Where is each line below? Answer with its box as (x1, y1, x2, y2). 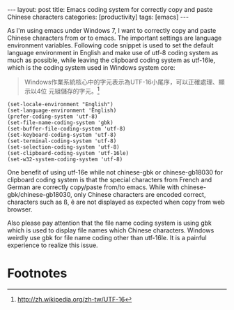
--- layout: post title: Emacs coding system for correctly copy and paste (7, 6, 213, 13)
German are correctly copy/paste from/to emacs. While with (7, 183, 180, 191)
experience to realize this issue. (7, 241, 99, 249)
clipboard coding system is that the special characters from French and (7, 175, 212, 184)
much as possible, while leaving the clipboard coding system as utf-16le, (7, 56, 216, 64)
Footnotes (7, 265, 68, 281)
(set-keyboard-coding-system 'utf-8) (7, 131, 117, 138)
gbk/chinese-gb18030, (7, 190, 73, 198)
